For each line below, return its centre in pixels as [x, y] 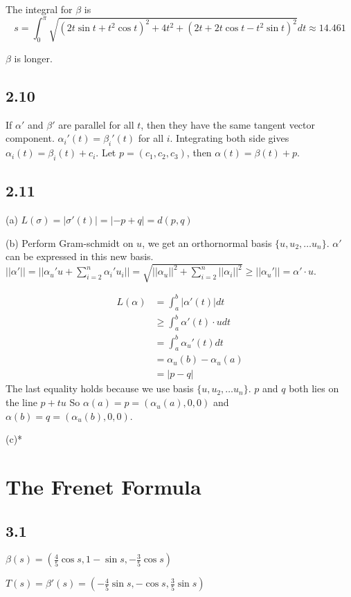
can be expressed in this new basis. [80, 256]
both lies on [314, 388]
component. [30, 138]
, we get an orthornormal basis [207, 242]
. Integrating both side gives [229, 138]
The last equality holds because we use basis [100, 388]
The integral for [39, 9]
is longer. [33, 58]
